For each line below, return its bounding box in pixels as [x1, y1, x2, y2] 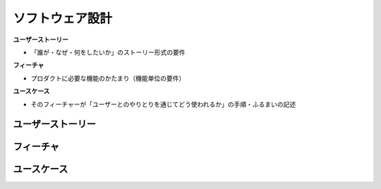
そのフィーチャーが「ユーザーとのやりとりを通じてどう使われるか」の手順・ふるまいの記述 [30, 99, 296, 109]
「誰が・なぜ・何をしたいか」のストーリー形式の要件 [30, 48, 186, 56]
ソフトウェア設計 [13, 11, 113, 26]
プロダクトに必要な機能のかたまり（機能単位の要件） [30, 74, 186, 83]
